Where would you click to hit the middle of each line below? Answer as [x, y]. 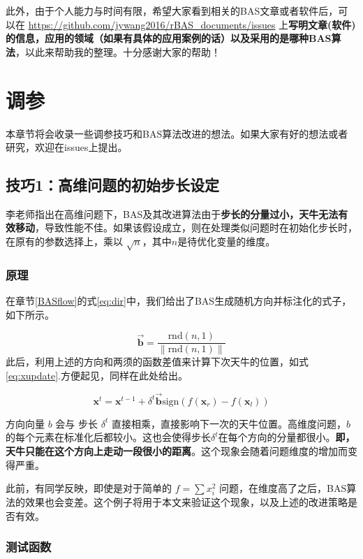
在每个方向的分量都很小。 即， [287, 437]
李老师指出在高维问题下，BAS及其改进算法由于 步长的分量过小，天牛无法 [172, 213]
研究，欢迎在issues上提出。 [67, 147]
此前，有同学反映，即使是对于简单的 [89, 488]
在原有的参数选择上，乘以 [64, 241]
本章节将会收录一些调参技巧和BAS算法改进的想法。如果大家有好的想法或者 [177, 133]
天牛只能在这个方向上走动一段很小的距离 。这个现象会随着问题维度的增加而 [177, 450]
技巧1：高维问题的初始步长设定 [113, 185]
